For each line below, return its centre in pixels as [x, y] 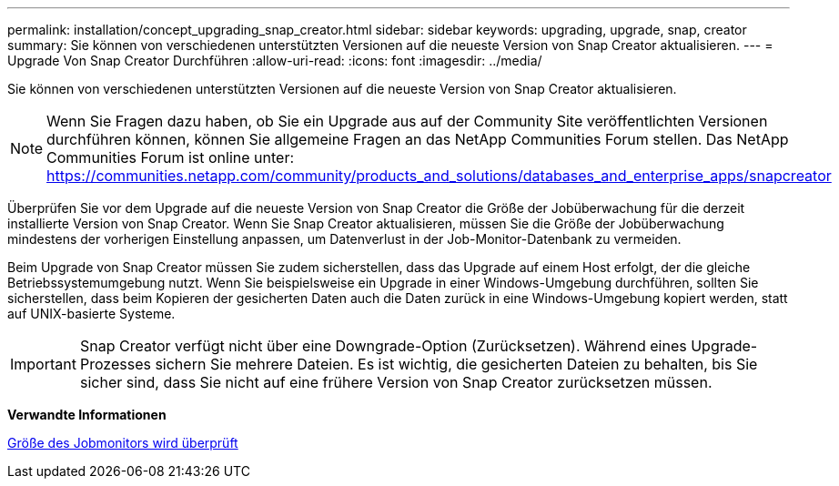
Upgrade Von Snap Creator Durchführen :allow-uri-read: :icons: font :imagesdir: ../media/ [275, 61]
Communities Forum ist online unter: [171, 157]
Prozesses [115, 364]
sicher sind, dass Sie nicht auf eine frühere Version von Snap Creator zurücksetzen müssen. [396, 382]
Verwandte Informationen [87, 415]
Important [43, 364]
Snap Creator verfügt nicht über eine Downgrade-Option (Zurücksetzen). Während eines [383, 346]
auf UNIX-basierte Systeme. [91, 314]
